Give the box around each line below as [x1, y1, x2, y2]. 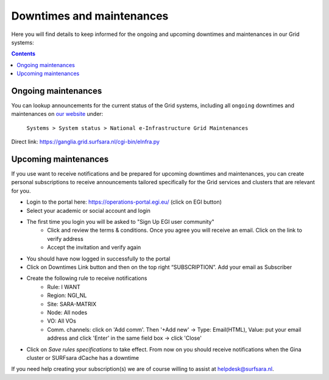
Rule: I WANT [47, 283, 80, 290]
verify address [47, 235, 83, 242]
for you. [11, 187, 31, 195]
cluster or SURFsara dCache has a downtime [26, 354, 140, 361]
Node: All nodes [47, 309, 88, 316]
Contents [11, 50, 36, 57]
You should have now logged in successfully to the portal [26, 255, 171, 262]
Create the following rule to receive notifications [26, 274, 147, 282]
